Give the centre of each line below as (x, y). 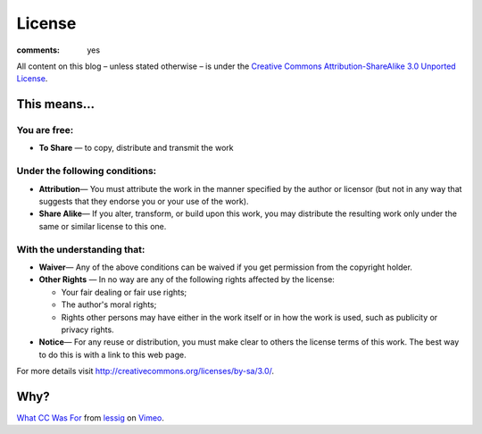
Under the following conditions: (87, 171)
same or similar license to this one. (103, 226)
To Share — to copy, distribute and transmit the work (136, 148)
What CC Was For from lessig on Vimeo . (91, 417)
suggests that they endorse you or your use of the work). (144, 202)
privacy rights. (88, 330)
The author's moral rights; (109, 305)
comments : (38, 50)
